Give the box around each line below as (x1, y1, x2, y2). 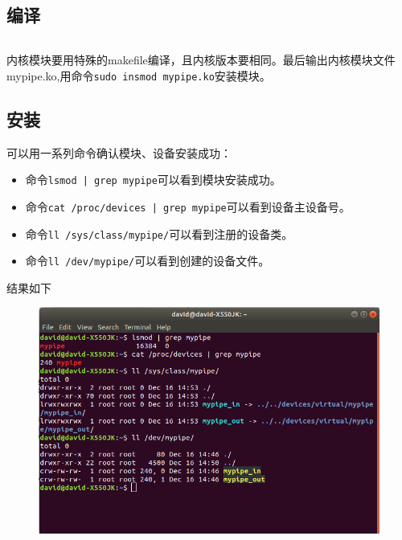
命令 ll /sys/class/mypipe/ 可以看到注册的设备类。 (25, 225, 293, 242)
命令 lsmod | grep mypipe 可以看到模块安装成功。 (25, 171, 281, 188)
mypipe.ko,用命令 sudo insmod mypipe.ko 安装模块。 (6, 67, 271, 84)
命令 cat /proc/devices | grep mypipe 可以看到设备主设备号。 (25, 198, 351, 215)
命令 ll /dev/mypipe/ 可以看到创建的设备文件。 (25, 252, 270, 269)
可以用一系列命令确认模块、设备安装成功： (6, 144, 232, 161)
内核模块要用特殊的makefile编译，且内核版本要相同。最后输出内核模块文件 (6, 51, 396, 68)
